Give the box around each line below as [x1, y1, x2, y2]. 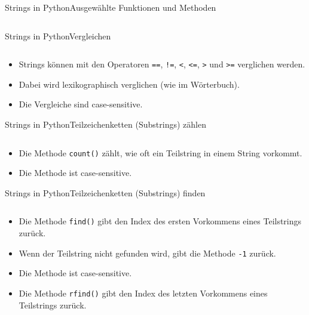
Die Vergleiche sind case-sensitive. [19, 98, 143, 110]
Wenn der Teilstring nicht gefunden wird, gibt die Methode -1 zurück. [19, 246, 276, 259]
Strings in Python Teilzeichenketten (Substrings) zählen [5, 118, 206, 131]
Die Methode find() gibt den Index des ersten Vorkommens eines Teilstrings [19, 215, 302, 227]
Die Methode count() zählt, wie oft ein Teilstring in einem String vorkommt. [19, 146, 302, 159]
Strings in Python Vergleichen [5, 29, 111, 42]
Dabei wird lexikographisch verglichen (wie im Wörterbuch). [19, 78, 240, 90]
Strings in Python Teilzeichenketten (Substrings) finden [5, 186, 206, 199]
